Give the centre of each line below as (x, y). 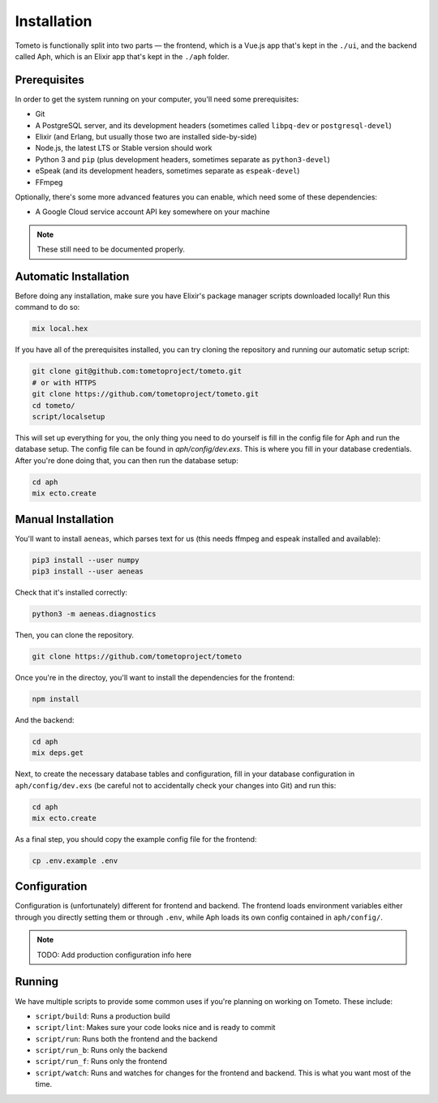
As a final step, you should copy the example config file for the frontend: (136, 839)
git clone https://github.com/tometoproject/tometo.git (146, 394)
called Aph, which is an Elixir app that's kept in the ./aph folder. (122, 56)
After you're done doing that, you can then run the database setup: (127, 460)
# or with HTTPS (64, 382)
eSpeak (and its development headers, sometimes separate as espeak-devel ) (167, 171)
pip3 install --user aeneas (88, 571)
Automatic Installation (72, 276)
